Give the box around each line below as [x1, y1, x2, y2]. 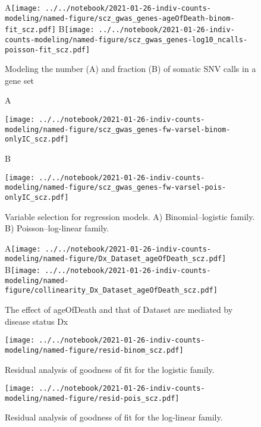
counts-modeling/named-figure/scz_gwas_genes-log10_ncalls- [5, 35, 248, 44]
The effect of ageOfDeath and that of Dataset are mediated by [5, 303, 233, 316]
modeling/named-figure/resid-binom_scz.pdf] [5, 346, 184, 354]
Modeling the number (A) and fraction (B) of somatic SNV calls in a [5, 62, 256, 75]
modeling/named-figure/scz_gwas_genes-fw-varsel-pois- [5, 183, 227, 192]
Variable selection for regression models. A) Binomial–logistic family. [5, 210, 255, 222]
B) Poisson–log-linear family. [5, 222, 109, 234]
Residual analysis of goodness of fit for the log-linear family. [5, 411, 223, 423]
